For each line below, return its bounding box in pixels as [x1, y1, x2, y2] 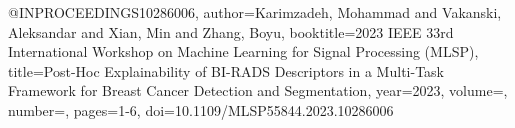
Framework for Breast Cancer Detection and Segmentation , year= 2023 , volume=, [8, 80, 508, 101]
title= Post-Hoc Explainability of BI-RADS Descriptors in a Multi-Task [8, 60, 444, 81]
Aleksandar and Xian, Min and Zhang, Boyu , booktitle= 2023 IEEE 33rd [8, 21, 454, 42]
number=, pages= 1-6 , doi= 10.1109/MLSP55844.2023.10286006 [8, 99, 394, 120]
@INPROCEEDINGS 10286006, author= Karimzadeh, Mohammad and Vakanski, [8, 2, 502, 22]
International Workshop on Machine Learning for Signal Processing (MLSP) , [8, 41, 479, 62]
